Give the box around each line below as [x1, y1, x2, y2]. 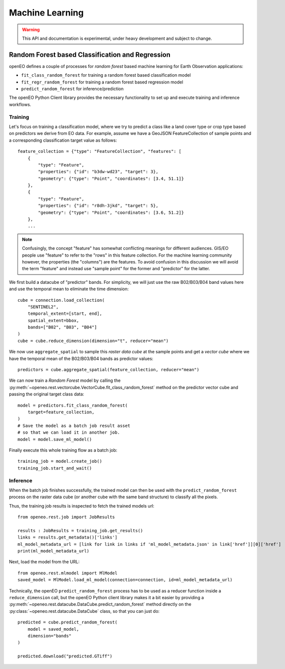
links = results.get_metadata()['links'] [17, 535, 117, 540]
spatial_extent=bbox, [27, 318, 80, 323]
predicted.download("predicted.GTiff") [17, 653, 113, 659]
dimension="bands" [27, 633, 72, 638]
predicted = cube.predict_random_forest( [17, 620, 117, 625]
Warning [22, 27, 40, 33]
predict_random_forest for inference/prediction [21, 86, 124, 92]
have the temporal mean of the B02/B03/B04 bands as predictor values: [9, 356, 153, 361]
